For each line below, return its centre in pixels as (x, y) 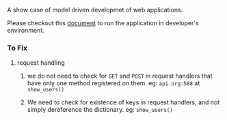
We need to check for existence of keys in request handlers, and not (123, 102)
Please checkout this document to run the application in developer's (103, 23)
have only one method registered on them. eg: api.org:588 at (113, 83)
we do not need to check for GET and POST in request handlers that (120, 76)
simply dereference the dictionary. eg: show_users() (100, 110)
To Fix (17, 48)
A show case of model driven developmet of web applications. (95, 10)
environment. (26, 30)
